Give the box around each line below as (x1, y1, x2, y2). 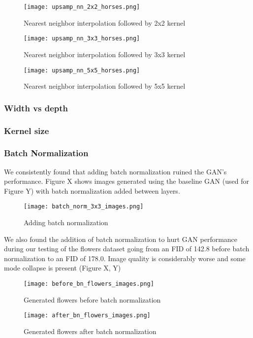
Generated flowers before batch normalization (24, 294, 161, 304)
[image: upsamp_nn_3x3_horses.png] (24, 35, 140, 42)
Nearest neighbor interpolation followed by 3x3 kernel (24, 49, 186, 59)
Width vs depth (4, 101, 68, 114)
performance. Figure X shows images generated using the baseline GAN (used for (4, 176, 249, 186)
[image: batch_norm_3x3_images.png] (24, 203, 144, 210)
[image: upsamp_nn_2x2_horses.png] (24, 3, 140, 10)
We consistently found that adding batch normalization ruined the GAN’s (4, 166, 227, 176)
